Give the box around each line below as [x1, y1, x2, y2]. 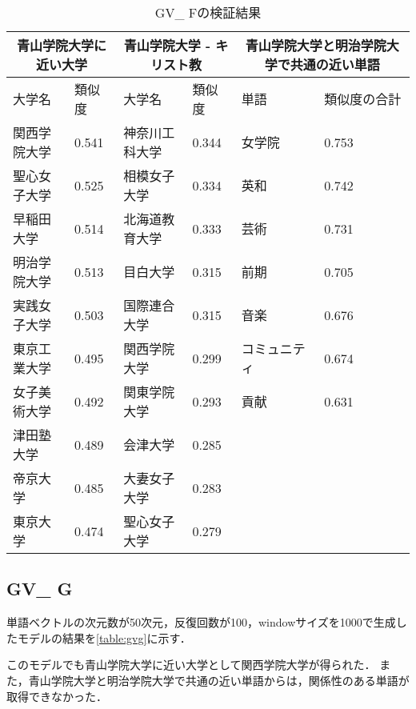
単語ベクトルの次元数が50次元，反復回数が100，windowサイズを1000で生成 [6, 614, 396, 631]
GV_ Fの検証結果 [154, 3, 262, 22]
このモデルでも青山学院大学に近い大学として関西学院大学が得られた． [6, 656, 376, 673]
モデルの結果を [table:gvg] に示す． [17, 629, 191, 646]
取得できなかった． [6, 687, 107, 704]
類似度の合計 [324, 90, 402, 108]
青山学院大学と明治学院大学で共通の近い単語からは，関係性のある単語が [28, 671, 410, 688]
